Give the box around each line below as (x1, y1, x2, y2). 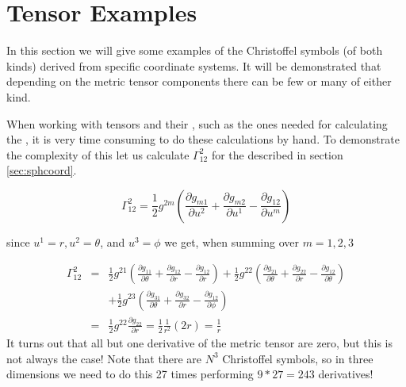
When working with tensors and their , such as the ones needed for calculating (6, 115, 388, 132)
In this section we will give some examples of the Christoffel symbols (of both (6, 42, 383, 59)
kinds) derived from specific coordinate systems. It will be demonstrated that (6, 57, 381, 74)
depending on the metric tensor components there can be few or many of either (6, 73, 392, 90)
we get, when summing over (164, 233, 299, 250)
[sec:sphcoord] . (6, 162, 77, 178)
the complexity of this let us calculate (6, 146, 190, 163)
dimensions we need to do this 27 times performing (6, 366, 254, 382)
